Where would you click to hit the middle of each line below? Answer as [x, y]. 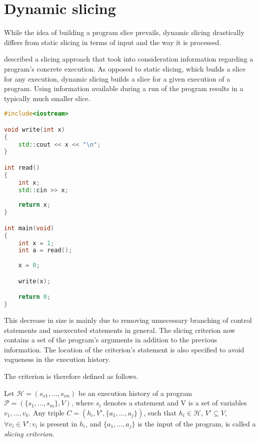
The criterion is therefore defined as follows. [71, 376]
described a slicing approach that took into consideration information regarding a [129, 59]
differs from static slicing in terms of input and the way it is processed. [113, 42]
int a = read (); [45, 251]
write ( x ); [34, 281]
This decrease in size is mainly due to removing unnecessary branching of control [128, 320]
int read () [22, 167]
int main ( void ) [29, 228]
